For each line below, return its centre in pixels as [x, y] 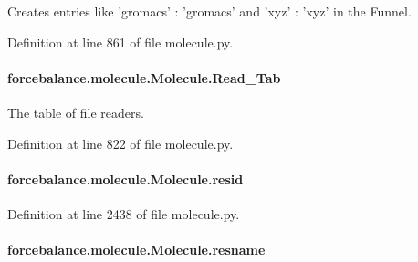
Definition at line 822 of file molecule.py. [120, 143]
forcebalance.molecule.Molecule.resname [136, 250]
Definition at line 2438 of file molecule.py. [124, 213]
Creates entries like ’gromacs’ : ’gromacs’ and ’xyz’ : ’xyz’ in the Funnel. [209, 11]
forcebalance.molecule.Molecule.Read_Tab [144, 77]
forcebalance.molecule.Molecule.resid [125, 178]
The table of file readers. [76, 112]
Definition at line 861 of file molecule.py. [120, 42]
